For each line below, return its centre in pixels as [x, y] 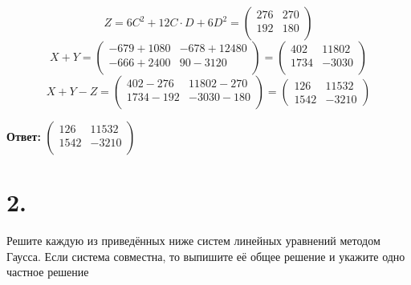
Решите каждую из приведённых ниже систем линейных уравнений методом [193, 241]
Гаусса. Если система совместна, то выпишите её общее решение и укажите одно [206, 256]
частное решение [48, 272]
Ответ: [24, 136]
